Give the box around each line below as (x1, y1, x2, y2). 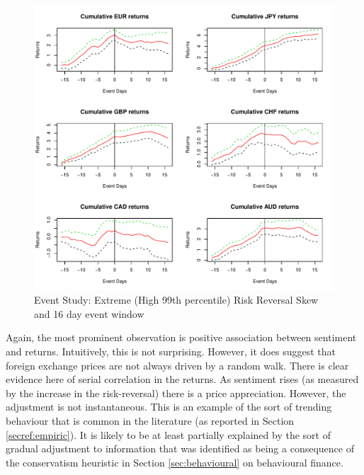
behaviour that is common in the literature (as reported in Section (6, 413, 295, 428)
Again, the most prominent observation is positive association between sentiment (6, 330, 357, 345)
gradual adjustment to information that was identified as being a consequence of (6, 441, 354, 456)
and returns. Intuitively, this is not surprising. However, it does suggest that (6, 344, 336, 359)
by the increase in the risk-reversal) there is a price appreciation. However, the (6, 385, 346, 400)
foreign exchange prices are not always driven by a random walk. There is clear (6, 357, 349, 372)
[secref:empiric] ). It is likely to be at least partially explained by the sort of (6, 427, 331, 442)
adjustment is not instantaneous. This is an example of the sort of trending (6, 399, 332, 414)
